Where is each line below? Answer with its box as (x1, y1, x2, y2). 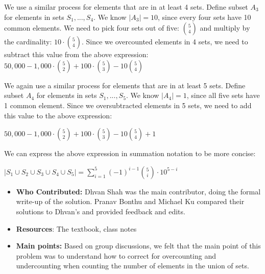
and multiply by (200, 22, 250, 33)
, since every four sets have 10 (157, 11, 251, 22)
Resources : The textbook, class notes (16, 223, 137, 234)
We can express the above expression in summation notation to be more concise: (4, 148, 256, 159)
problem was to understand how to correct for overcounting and (16, 250, 216, 261)
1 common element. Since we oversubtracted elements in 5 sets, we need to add (4, 99, 252, 110)
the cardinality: (4, 36, 52, 47)
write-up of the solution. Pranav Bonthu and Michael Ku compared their (16, 196, 245, 207)
